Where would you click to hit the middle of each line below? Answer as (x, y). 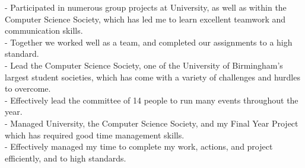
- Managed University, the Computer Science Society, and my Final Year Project (152, 123)
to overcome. (28, 88)
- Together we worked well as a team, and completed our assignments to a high (149, 42)
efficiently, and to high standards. (66, 158)
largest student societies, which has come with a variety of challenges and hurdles (152, 77)
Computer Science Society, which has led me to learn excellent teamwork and (145, 19)
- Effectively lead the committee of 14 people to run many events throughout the (152, 100)
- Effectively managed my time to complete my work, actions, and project (139, 146)
